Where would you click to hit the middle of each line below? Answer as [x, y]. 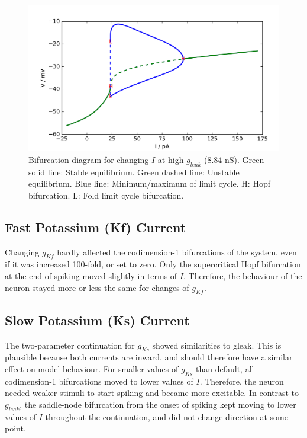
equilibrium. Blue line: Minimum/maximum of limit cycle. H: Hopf [149, 183]
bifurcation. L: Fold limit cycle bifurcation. [106, 195]
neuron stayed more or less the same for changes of [97, 287]
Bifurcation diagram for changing [89, 159]
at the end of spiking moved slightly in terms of [91, 275]
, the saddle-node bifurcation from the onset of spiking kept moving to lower [158, 404]
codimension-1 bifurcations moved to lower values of [99, 381]
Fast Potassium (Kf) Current [96, 227]
